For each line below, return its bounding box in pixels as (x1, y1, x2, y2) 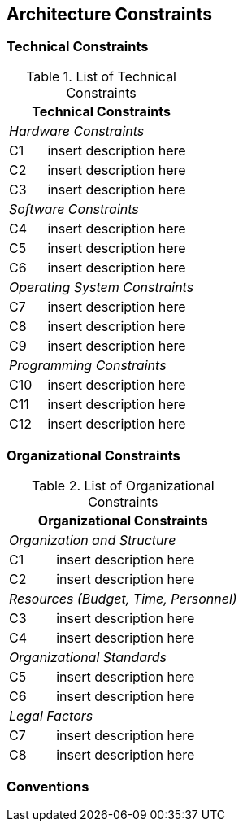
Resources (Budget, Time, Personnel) (9, 590, 237, 607)
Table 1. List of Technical (26, 68, 176, 85)
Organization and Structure (9, 531, 176, 548)
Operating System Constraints (9, 278, 194, 295)
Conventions (7, 778, 89, 795)
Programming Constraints (9, 356, 167, 373)
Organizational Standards (9, 648, 167, 665)
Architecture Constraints (7, 4, 212, 24)
